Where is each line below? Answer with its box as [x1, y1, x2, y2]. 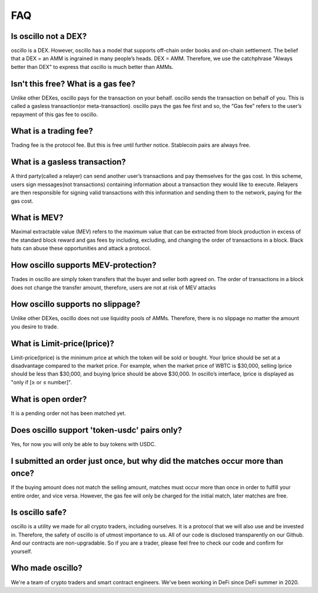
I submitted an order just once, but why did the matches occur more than [11, 456, 284, 466]
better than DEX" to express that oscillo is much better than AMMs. [11, 63, 174, 70]
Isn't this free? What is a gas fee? [11, 78, 135, 88]
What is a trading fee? [11, 126, 94, 136]
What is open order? [11, 394, 87, 404]
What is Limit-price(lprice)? [11, 338, 114, 348]
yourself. [11, 548, 32, 555]
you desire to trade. [11, 323, 59, 330]
